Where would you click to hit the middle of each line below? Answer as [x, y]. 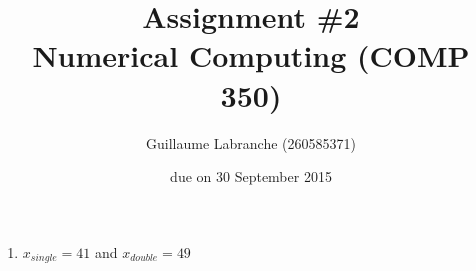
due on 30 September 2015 [251, 176]
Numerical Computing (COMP [251, 55]
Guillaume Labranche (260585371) [251, 142]
